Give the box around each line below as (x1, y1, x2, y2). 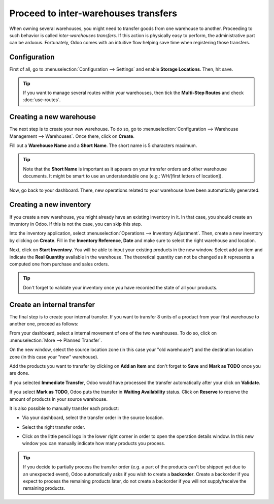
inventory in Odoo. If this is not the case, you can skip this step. (9, 221, 142, 227)
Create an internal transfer (9, 300, 95, 309)
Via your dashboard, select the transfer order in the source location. (22, 414, 164, 421)
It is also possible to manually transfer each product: (9, 405, 119, 411)
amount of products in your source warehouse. (9, 396, 108, 402)
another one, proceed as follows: (9, 320, 79, 327)
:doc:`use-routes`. (23, 97, 61, 103)
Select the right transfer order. (22, 424, 86, 430)
